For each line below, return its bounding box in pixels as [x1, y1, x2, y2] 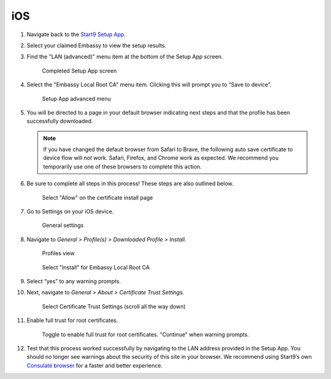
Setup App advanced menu [42, 95, 112, 102]
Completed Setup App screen [42, 67, 117, 74]
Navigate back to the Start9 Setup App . [26, 31, 126, 38]
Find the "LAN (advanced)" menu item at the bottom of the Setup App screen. [26, 53, 223, 61]
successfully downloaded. [26, 117, 93, 125]
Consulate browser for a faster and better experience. [26, 362, 162, 369]
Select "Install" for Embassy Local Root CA [42, 264, 150, 271]
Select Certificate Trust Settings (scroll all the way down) [42, 302, 186, 310]
